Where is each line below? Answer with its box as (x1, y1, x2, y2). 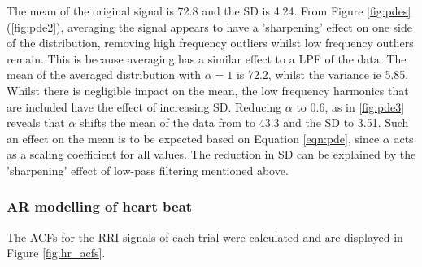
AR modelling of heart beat (7, 196, 193, 217)
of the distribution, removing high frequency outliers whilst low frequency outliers (7, 34, 414, 51)
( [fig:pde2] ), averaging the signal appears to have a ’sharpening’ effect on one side (7, 18, 412, 35)
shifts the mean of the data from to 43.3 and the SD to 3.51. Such (79, 114, 409, 131)
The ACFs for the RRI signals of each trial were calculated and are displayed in (7, 228, 403, 245)
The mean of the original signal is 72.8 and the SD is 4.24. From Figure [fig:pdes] (7, 2, 411, 19)
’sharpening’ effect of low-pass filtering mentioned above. (7, 161, 289, 178)
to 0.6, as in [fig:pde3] (296, 98, 405, 115)
